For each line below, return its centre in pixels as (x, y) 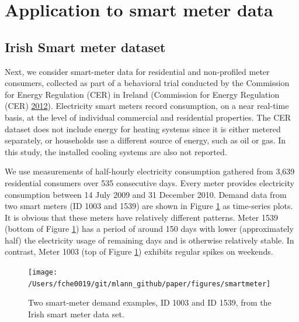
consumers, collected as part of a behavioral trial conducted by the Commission (147, 83)
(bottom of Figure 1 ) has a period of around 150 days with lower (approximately (149, 229)
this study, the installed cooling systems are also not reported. (116, 151)
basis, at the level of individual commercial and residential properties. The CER (148, 117)
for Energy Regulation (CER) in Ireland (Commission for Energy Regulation (142, 94)
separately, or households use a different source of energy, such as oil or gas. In (145, 140)
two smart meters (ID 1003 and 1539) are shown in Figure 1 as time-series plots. (149, 206)
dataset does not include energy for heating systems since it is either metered (143, 129)
